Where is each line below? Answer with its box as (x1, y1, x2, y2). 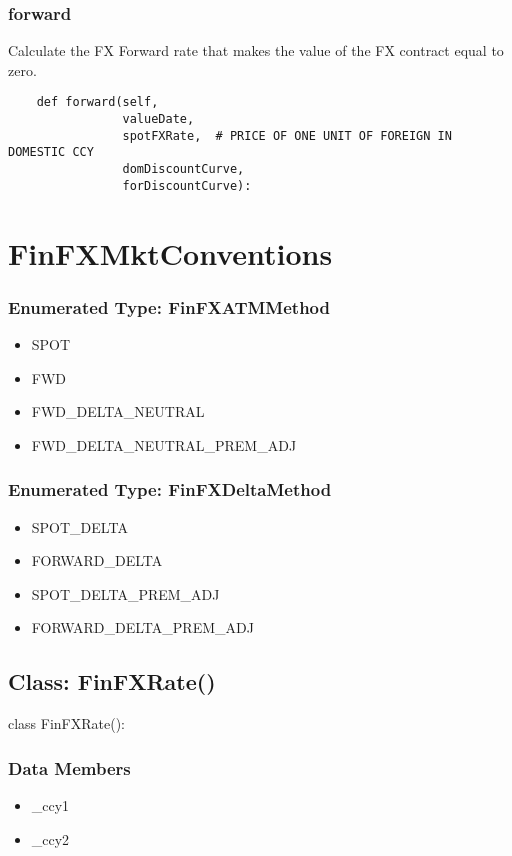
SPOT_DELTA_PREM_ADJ (31, 583, 220, 604)
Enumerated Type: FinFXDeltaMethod (8, 477, 332, 502)
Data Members (8, 755, 131, 780)
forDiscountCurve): (122, 178, 252, 193)
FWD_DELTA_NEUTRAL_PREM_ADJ (31, 434, 297, 455)
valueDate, (122, 112, 195, 127)
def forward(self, (36, 95, 159, 110)
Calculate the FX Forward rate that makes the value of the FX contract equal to (8, 40, 504, 61)
